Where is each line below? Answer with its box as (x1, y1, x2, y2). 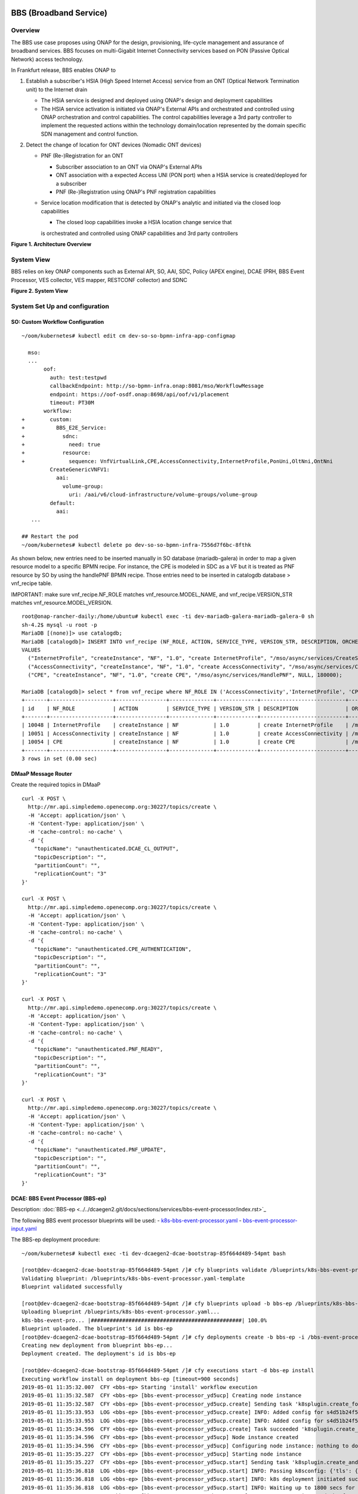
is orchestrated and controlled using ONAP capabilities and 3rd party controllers (41, 229, 238, 237)
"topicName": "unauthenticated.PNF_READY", (33, 1046, 163, 1053)
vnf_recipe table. (11, 580, 53, 587)
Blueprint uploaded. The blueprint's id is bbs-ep (21, 1325, 173, 1332)
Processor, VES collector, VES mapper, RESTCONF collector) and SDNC (11, 276, 188, 283)
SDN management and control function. (41, 130, 138, 137)
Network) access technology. (11, 56, 84, 63)
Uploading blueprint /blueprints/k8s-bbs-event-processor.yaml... (21, 1309, 220, 1315)
